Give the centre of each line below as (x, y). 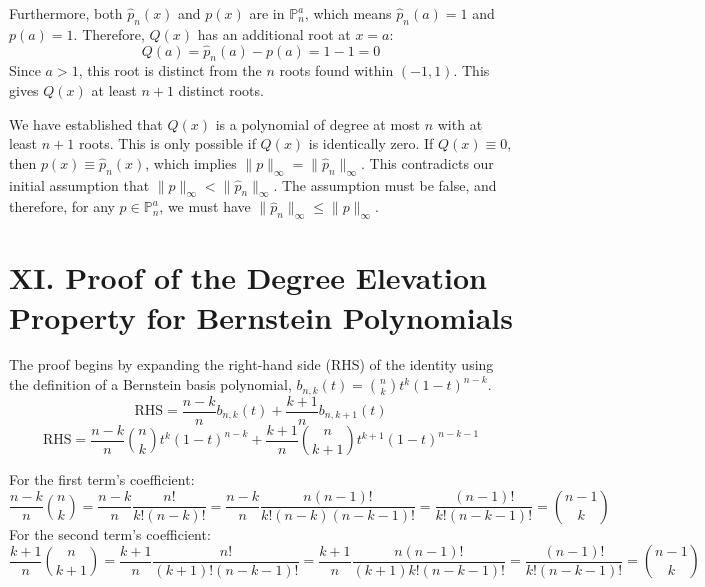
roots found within (336, 70)
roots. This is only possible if (167, 143)
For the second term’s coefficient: (110, 533)
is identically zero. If (371, 143)
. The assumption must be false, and (385, 184)
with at (460, 123)
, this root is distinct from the (170, 70)
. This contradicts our (427, 162)
